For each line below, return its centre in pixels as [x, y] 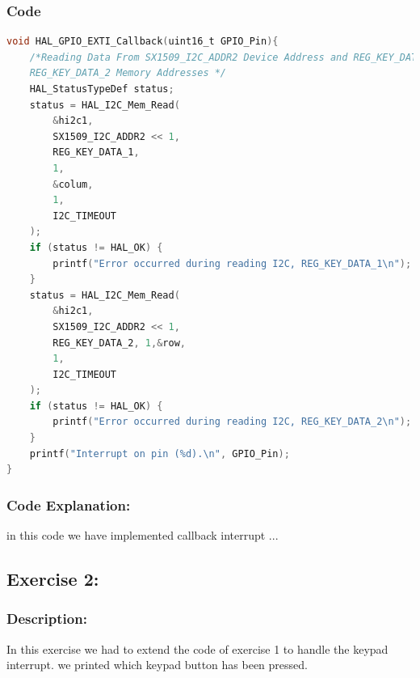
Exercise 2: [53, 579]
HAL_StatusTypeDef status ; [102, 89]
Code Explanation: [69, 504]
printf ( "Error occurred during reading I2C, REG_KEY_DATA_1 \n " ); [232, 263]
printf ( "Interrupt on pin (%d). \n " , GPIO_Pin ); [160, 453]
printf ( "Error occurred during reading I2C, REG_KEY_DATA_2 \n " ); [232, 422]
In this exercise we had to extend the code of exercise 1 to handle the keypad [197, 648]
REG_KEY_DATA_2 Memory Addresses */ [128, 73]
